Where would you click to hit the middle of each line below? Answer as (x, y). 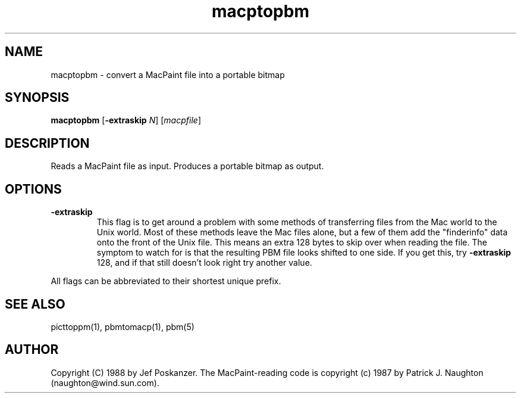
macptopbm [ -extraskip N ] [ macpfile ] (126, 120)
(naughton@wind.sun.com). (105, 383)
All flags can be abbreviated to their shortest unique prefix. (166, 281)
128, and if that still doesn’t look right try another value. (204, 263)
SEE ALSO (35, 304)
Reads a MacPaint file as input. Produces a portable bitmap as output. (187, 166)
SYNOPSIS (37, 98)
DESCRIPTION (47, 143)
